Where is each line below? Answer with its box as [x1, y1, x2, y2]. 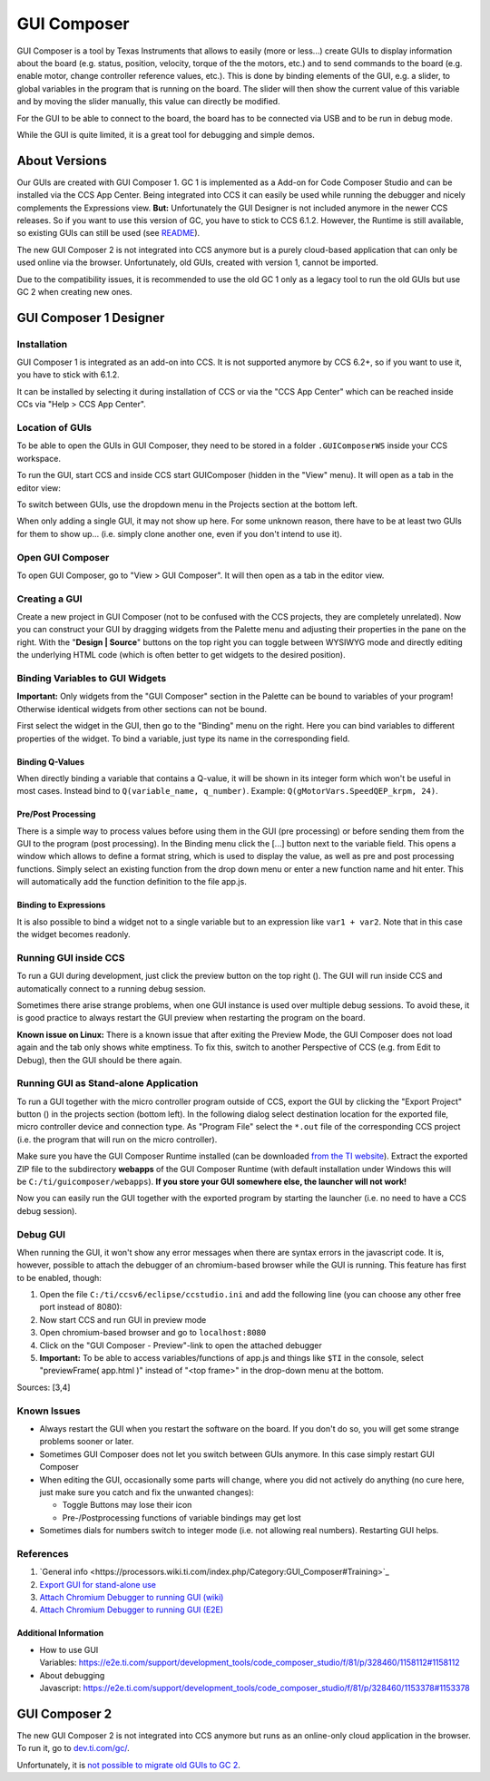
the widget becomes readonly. [16, 929, 131, 940]
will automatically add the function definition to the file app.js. [16, 876, 247, 887]
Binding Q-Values [16, 756, 85, 767]
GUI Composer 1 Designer [16, 309, 165, 326]
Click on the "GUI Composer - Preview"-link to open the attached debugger [39, 1339, 322, 1351]
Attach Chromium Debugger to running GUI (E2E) [39, 1604, 224, 1615]
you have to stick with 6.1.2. [16, 369, 120, 380]
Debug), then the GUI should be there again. [16, 1054, 182, 1065]
